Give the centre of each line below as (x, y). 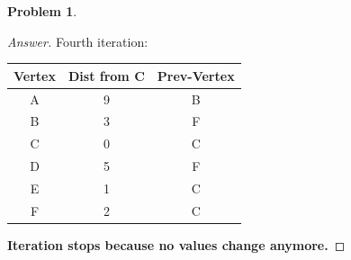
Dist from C (106, 75)
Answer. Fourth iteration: (78, 41)
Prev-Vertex (196, 75)
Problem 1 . (42, 11)
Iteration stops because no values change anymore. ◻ (176, 244)
